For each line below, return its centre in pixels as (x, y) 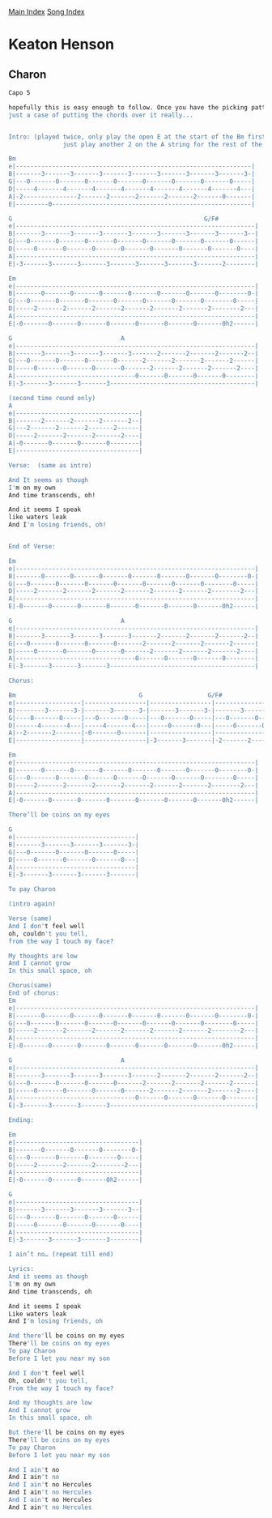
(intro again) (32, 904)
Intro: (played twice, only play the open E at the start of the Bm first (137, 137)
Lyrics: (21, 1269)
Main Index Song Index (47, 12)
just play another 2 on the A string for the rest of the (163, 144)
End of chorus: (34, 993)
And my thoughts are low (50, 1403)
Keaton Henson (62, 45)
